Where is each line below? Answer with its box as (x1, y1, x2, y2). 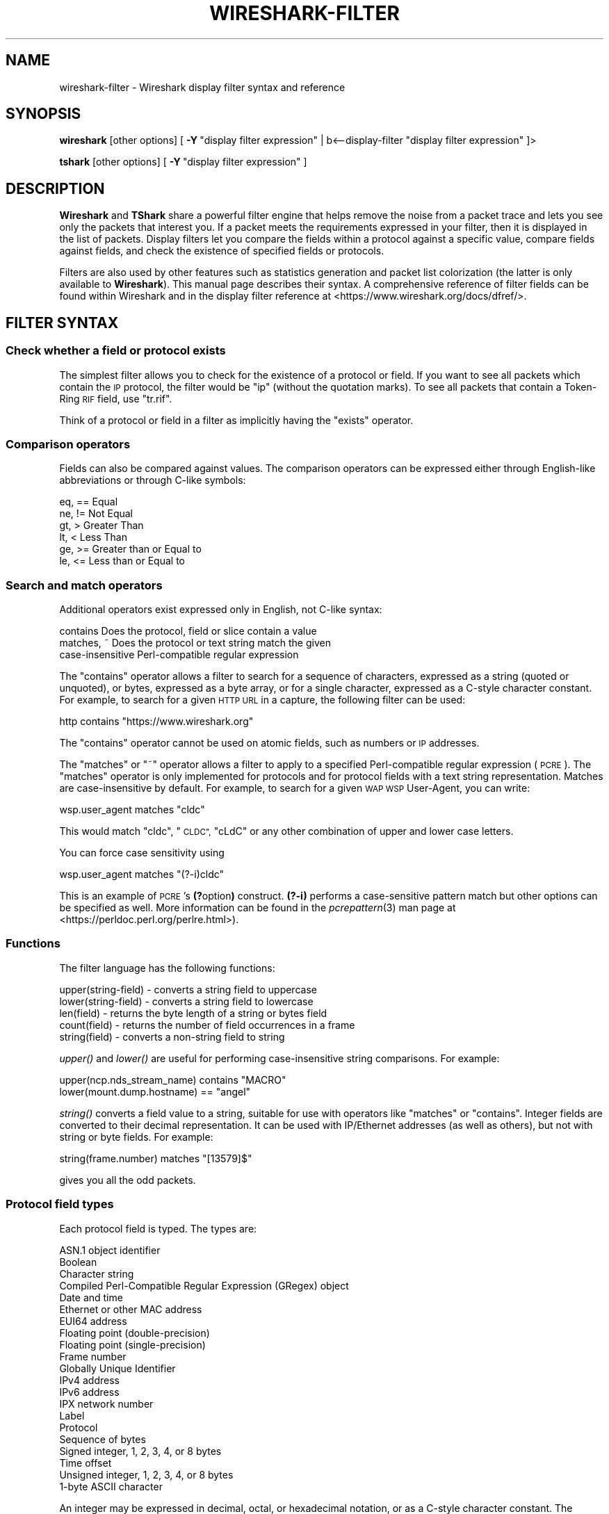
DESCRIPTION (6, 179, 105, 197)
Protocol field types (6, 1197, 114, 1212)
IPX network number (59, 1397, 154, 1410)
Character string (59, 1267, 134, 1280)
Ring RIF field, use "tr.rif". (59, 392, 172, 405)
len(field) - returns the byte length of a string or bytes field (59, 1007, 327, 1019)
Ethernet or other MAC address (59, 1303, 202, 1315)
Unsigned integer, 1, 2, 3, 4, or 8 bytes (59, 1468, 234, 1481)
